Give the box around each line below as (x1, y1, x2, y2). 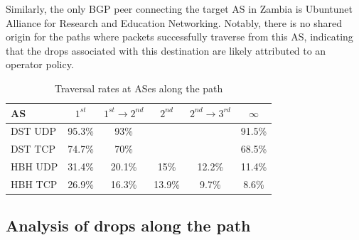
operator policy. (6, 57, 74, 72)
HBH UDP (11, 159, 58, 174)
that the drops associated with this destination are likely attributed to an (6, 43, 326, 58)
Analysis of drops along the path (6, 214, 251, 236)
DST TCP (11, 141, 55, 156)
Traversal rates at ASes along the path (54, 80, 223, 95)
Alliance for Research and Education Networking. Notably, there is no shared (6, 15, 342, 30)
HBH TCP (11, 176, 58, 191)
